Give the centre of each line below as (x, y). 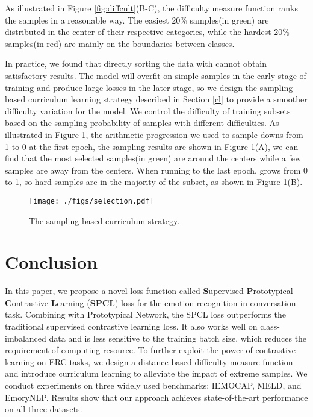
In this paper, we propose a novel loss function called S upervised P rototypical (149, 291)
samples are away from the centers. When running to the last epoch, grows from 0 (156, 170)
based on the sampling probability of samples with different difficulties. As (142, 123)
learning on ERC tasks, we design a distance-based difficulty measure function (149, 361)
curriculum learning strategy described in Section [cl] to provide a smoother (168, 99)
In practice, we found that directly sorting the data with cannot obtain (136, 64)
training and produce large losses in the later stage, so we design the (131, 87)
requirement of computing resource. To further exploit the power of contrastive (150, 350)
